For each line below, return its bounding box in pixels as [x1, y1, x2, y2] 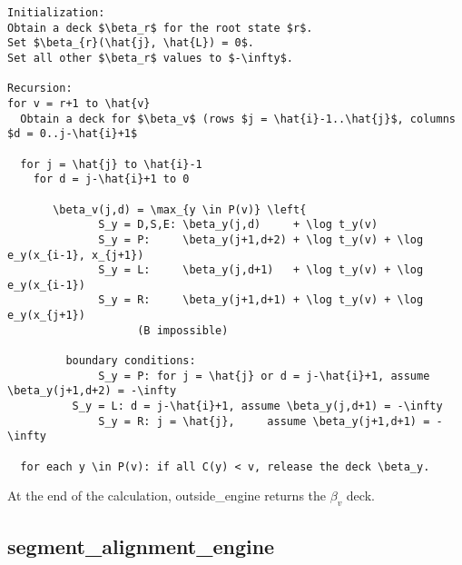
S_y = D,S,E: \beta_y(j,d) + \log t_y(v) [98, 218, 378, 232]
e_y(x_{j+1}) [7, 309, 85, 322]
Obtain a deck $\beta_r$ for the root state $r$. [7, 21, 313, 35]
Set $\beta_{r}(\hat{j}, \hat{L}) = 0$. [7, 36, 255, 50]
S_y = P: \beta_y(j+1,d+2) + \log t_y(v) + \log [98, 233, 424, 246]
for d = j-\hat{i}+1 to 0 [33, 173, 190, 186]
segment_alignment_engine [7, 531, 275, 560]
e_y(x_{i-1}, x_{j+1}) [7, 248, 144, 262]
